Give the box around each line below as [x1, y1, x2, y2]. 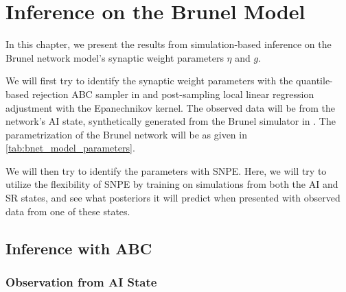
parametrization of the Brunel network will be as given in [5, 127, 247, 141]
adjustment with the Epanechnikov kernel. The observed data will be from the [5, 100, 335, 114]
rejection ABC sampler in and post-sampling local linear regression [32, 86, 314, 101]
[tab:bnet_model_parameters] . [5, 141, 135, 155]
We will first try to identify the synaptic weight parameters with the [5, 73, 293, 88]
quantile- [296, 73, 333, 88]
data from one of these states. [5, 204, 130, 218]
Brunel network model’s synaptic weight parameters [5, 50, 224, 64]
